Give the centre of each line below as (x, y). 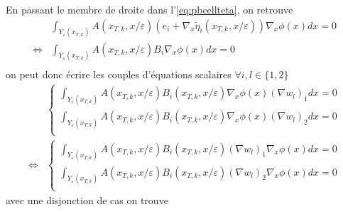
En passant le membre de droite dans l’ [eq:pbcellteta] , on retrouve (149, 9)
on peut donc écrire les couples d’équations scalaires (119, 74)
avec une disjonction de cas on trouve (87, 200)
